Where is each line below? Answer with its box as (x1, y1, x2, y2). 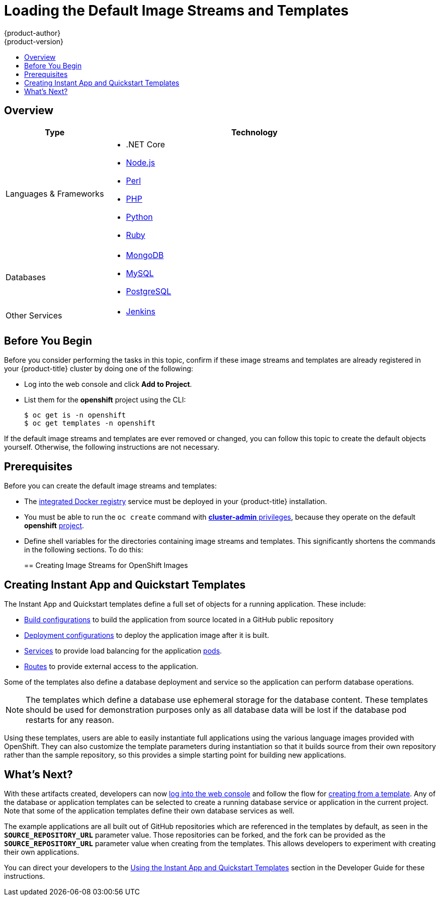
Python (126, 211, 153, 222)
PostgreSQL (126, 286, 171, 296)
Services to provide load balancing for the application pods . (24, 646, 222, 656)
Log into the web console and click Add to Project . (24, 380, 192, 389)
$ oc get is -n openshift (24, 411, 126, 420)
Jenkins (126, 306, 156, 316)
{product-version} (4, 37, 64, 46)
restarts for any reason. (26, 715, 114, 725)
